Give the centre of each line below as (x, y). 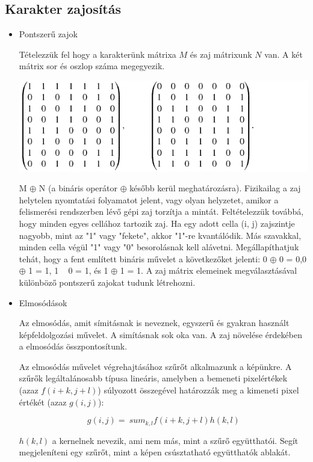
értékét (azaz (43, 402)
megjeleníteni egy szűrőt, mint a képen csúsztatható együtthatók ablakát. (155, 452)
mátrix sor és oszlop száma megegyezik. (92, 66)
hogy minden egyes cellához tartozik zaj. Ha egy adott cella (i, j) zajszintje (157, 223)
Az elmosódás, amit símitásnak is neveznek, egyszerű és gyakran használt (154, 323)
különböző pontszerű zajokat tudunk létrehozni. (107, 282)
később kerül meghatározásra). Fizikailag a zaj (215, 188)
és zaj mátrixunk (221, 54)
